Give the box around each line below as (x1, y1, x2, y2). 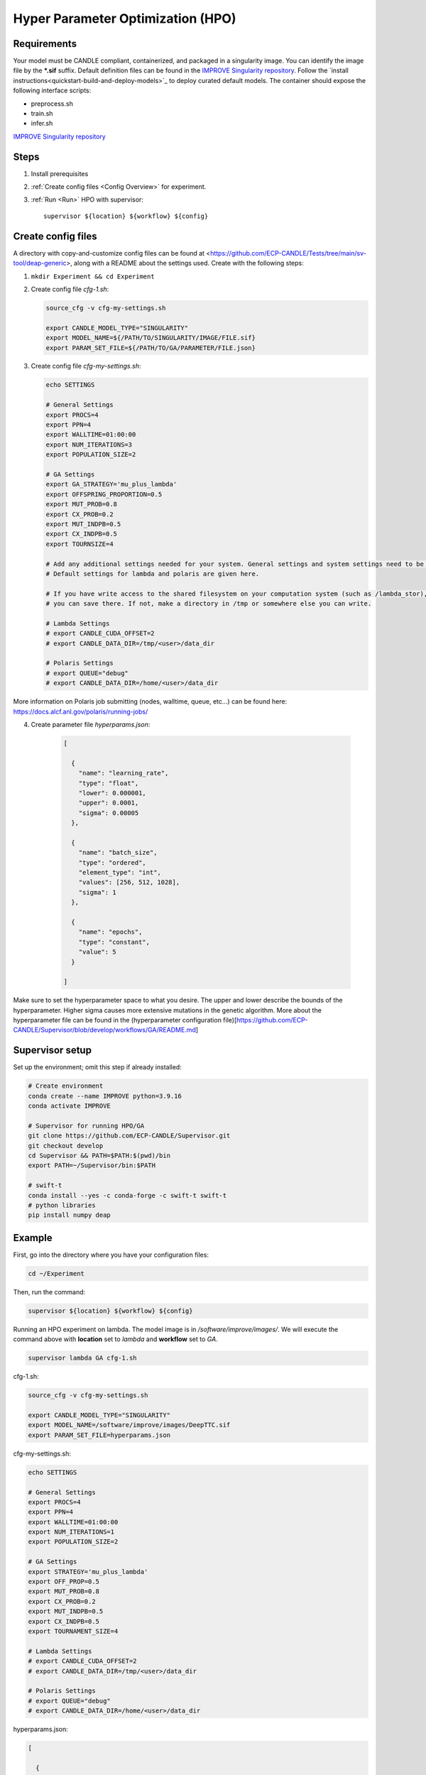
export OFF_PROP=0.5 (28, 1578, 99, 1586)
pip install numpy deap (28, 1211, 111, 1219)
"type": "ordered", (78, 858, 147, 866)
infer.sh (31, 119, 53, 128)
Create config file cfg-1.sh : (31, 285, 109, 293)
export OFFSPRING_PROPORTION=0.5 (45, 490, 163, 498)
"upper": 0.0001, (78, 799, 139, 807)
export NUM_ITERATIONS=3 (45, 440, 133, 449)
